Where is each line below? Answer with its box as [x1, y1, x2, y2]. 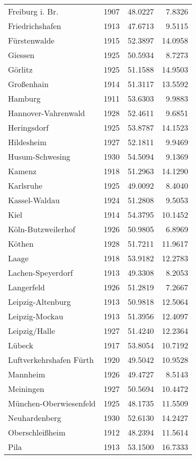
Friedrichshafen [8, 20, 61, 32]
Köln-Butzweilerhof [8, 223, 75, 235]
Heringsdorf [8, 122, 49, 133]
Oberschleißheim [8, 426, 65, 438]
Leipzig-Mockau [8, 310, 63, 322]
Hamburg [8, 93, 40, 104]
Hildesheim [8, 136, 46, 148]
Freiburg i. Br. [8, 6, 58, 17]
